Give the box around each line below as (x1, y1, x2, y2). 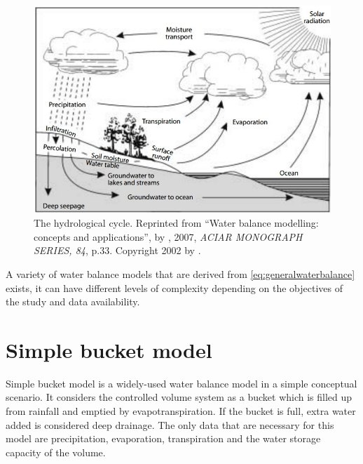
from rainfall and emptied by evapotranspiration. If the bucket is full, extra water (6, 404, 356, 418)
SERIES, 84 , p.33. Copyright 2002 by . (34, 243, 201, 258)
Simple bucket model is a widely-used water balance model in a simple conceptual (6, 376, 357, 390)
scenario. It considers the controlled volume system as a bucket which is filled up (6, 390, 352, 404)
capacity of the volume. (6, 444, 106, 459)
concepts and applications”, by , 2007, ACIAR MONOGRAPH (34, 229, 303, 244)
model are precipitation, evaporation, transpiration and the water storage (6, 431, 321, 446)
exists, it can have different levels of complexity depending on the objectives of (6, 280, 343, 295)
